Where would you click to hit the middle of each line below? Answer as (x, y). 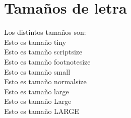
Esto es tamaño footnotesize (47, 61)
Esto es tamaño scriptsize (43, 52)
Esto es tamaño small (37, 71)
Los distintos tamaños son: (45, 32)
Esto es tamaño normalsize (45, 81)
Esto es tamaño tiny (35, 42)
